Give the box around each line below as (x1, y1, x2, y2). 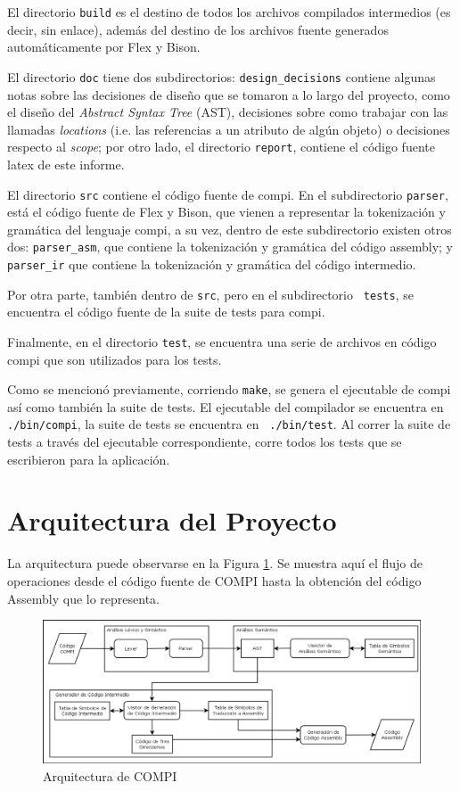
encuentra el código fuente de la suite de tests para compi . (7, 302, 325, 321)
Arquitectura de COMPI (43, 766, 177, 785)
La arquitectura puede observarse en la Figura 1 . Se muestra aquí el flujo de (7, 554, 423, 573)
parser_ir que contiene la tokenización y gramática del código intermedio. (7, 255, 416, 274)
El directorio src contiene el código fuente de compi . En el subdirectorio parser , (7, 185, 448, 203)
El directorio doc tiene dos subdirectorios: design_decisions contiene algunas (7, 67, 436, 86)
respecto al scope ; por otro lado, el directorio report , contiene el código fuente (7, 137, 435, 156)
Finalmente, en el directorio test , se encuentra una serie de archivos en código (7, 332, 437, 350)
